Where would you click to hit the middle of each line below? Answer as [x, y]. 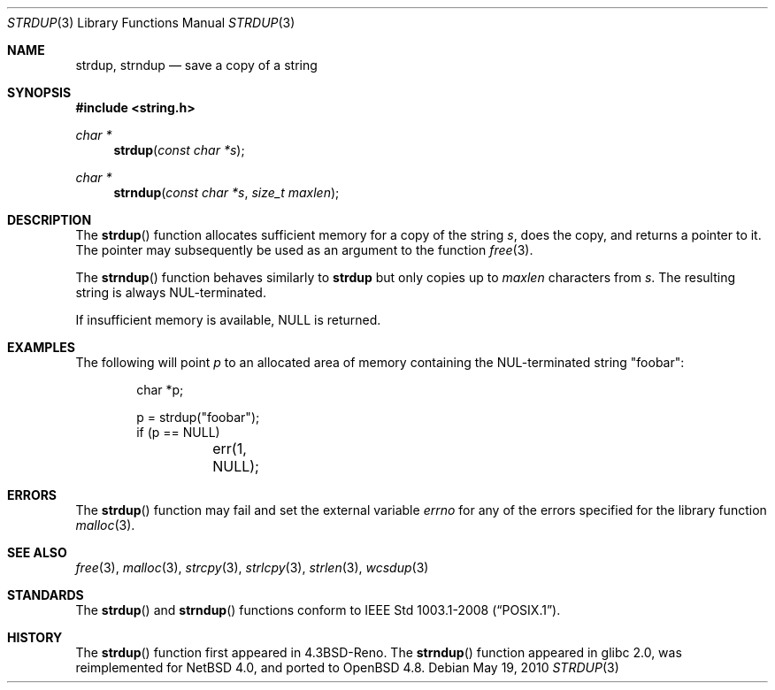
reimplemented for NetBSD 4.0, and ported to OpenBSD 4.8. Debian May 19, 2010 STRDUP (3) [347, 667]
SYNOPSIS [39, 92]
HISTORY [35, 637]
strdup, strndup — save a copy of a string [196, 65]
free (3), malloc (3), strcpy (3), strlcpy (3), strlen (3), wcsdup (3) [252, 567]
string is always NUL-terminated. [171, 292]
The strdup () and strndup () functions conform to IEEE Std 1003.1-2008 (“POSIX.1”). [318, 610]
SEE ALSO [37, 552]
